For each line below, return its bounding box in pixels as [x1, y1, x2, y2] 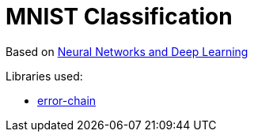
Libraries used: [6, 69, 83, 83]
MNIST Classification [6, 3, 233, 30]
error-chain [37, 93, 97, 107]
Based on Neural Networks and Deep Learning [6, 44, 248, 58]
